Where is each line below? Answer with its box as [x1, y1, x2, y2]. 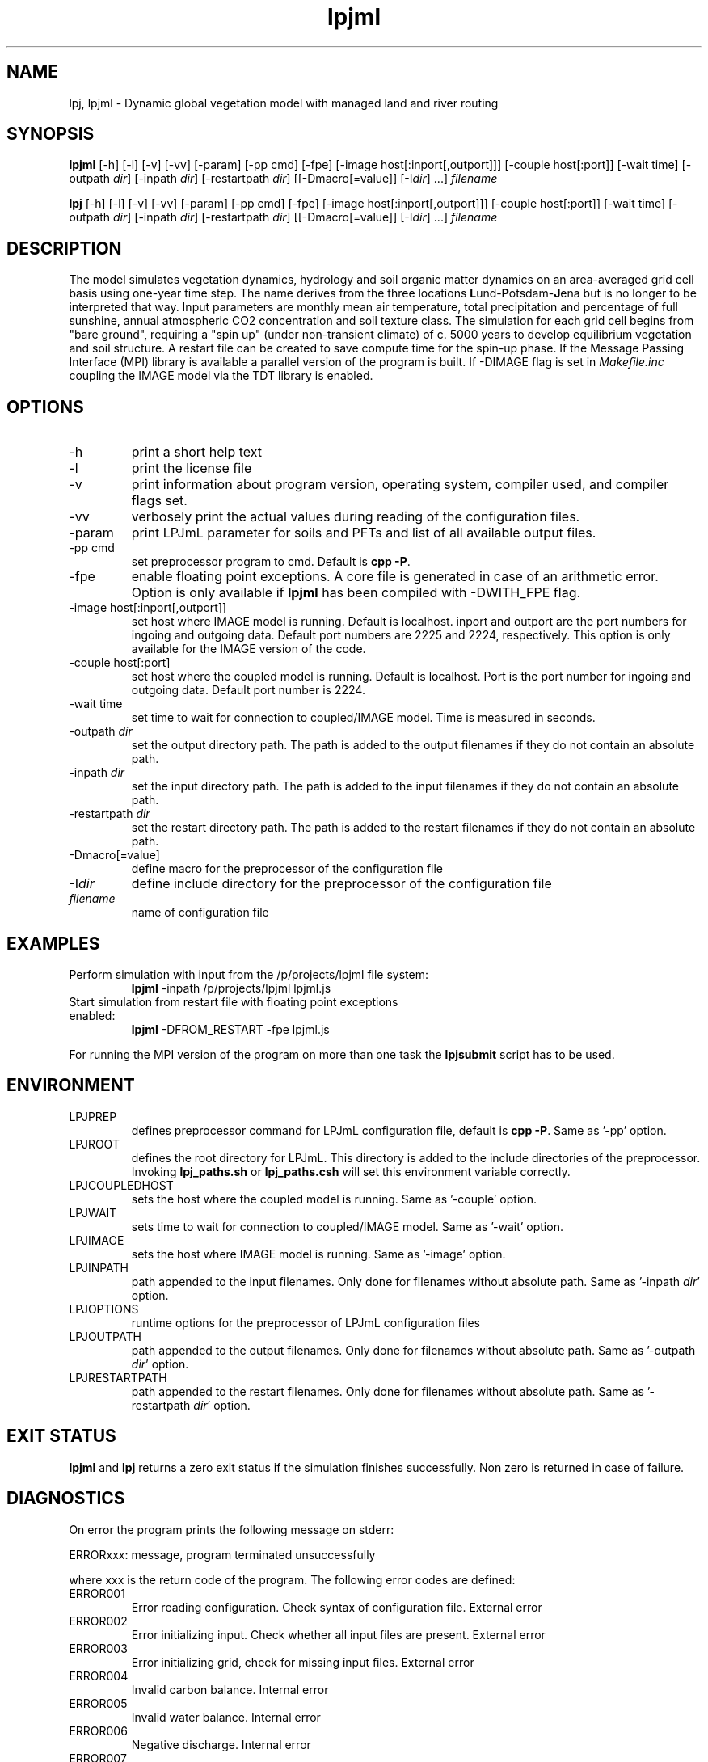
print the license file [131, 460, 252, 477]
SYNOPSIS [6, 124, 95, 145]
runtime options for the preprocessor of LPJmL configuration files [131, 1315, 480, 1330]
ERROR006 [69, 1723, 128, 1738]
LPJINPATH [69, 1260, 129, 1275]
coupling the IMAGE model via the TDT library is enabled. [69, 369, 373, 383]
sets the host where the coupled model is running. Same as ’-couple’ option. [131, 1191, 537, 1206]
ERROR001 [69, 1586, 125, 1600]
